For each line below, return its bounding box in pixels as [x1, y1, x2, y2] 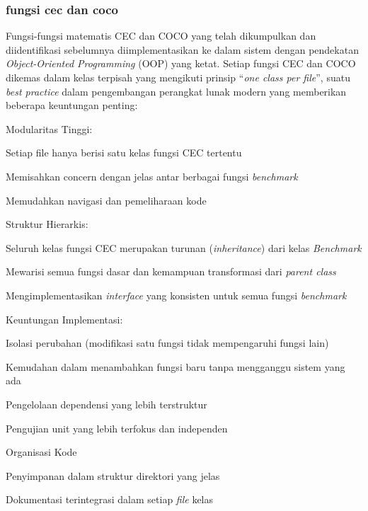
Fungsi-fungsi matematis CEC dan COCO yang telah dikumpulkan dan [6, 28, 316, 43]
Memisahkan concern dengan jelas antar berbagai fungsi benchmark [6, 168, 298, 183]
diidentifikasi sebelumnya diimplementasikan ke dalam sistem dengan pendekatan [6, 42, 359, 57]
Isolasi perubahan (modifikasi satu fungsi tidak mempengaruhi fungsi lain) [6, 335, 329, 350]
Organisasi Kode [6, 444, 77, 459]
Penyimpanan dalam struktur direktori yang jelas [6, 468, 220, 483]
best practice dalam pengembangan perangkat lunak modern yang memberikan [6, 84, 347, 98]
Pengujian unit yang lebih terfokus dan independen [6, 420, 228, 435]
